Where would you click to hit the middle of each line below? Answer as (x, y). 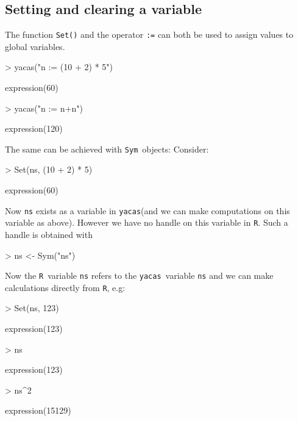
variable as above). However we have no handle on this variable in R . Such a (147, 222)
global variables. (35, 46)
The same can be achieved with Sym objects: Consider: (107, 149)
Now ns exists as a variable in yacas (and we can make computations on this (147, 210)
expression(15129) (38, 410)
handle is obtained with (49, 234)
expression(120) (34, 128)
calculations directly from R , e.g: (65, 287)
